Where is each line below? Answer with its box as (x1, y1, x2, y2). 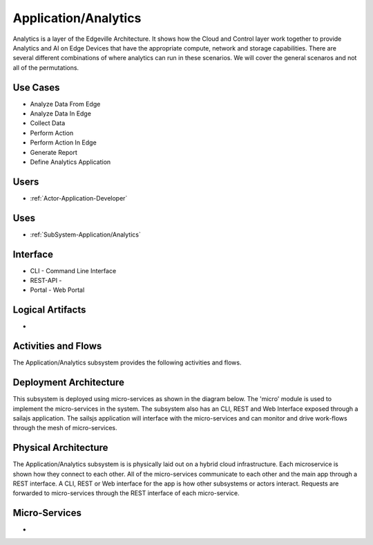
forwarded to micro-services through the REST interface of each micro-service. (12, 489, 240, 497)
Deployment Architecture (12, 377, 124, 389)
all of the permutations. (12, 63, 79, 72)
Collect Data (30, 119, 66, 127)
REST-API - (30, 277, 62, 285)
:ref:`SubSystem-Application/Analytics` (30, 230, 141, 239)
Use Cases (12, 82, 60, 93)
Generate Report (30, 148, 77, 156)
